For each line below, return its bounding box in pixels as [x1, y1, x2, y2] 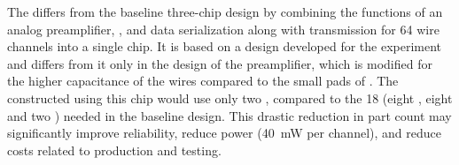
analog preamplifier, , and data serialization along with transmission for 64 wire [7, 19, 440, 38]
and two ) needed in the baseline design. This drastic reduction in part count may [7, 106, 452, 124]
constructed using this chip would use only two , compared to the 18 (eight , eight [7, 88, 453, 107]
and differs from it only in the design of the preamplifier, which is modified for [7, 54, 432, 72]
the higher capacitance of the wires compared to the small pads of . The [7, 71, 399, 90]
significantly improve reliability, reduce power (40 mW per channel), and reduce [7, 124, 441, 142]
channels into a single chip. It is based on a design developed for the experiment [7, 37, 442, 56]
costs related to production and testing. [7, 140, 222, 159]
